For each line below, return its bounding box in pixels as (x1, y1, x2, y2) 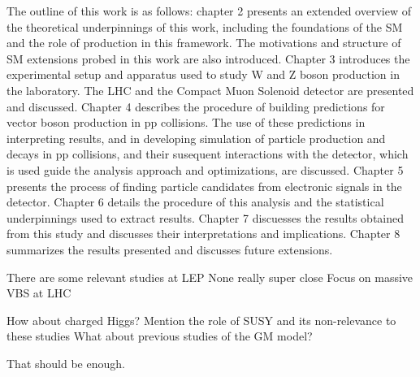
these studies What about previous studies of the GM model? (6, 327, 313, 344)
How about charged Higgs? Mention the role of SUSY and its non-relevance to (6, 311, 396, 328)
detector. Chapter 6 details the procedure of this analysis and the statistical (6, 193, 384, 210)
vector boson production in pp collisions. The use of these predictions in (6, 114, 366, 131)
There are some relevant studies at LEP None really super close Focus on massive (6, 268, 414, 285)
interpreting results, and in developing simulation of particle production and (6, 129, 386, 146)
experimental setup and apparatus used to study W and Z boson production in (6, 66, 400, 83)
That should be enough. (6, 354, 125, 371)
